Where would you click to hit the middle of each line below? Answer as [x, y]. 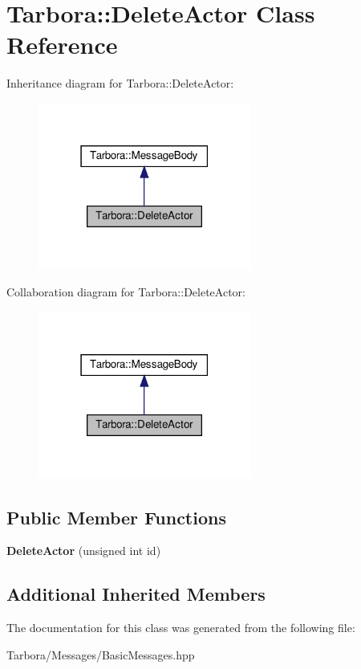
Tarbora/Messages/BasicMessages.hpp [101, 654]
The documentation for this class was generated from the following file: [181, 628]
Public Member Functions [116, 517]
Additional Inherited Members [136, 594]
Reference [62, 45]
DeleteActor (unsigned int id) [84, 551]
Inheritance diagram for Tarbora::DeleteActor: [120, 83]
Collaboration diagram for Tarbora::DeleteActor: [126, 292]
